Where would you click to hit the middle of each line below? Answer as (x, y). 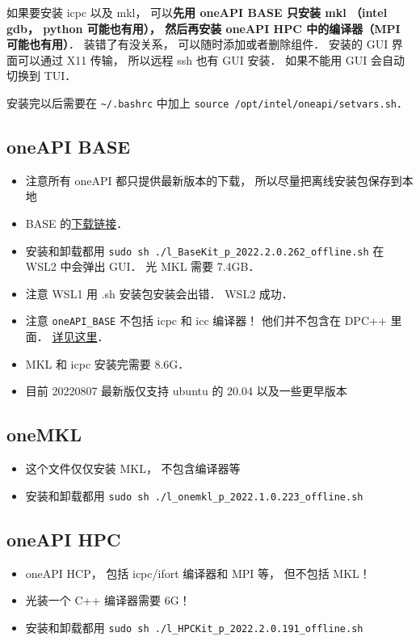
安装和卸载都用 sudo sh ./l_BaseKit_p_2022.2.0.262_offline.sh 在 (205, 250)
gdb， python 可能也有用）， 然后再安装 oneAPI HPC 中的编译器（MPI (204, 28)
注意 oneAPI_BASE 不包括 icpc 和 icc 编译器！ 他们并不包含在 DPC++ (206, 320)
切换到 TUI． (42, 76)
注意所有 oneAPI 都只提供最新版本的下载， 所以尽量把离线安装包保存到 (214, 180)
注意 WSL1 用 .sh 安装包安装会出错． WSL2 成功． (159, 293)
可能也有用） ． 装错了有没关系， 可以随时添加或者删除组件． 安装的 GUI (197, 44)
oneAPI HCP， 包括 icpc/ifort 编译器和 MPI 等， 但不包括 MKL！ (198, 573)
